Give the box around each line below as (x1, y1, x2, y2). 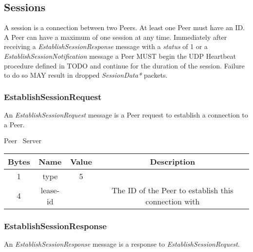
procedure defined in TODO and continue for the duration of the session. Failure (4, 60, 245, 70)
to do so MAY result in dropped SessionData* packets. (4, 70, 168, 80)
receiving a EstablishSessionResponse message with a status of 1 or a (4, 41, 208, 51)
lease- (40, 184, 60, 196)
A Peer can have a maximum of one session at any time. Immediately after (4, 32, 227, 42)
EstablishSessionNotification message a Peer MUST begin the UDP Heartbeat (4, 50, 236, 61)
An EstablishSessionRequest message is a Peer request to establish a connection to (4, 109, 248, 119)
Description (150, 155, 195, 167)
